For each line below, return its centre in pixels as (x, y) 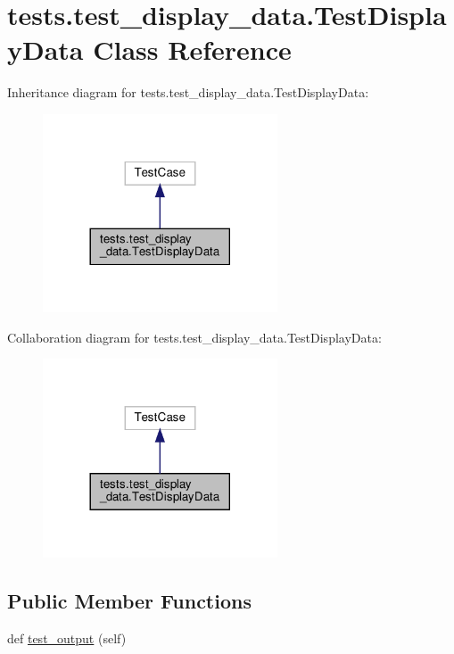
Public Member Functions (129, 600)
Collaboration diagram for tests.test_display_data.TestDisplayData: (194, 337)
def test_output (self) (67, 637)
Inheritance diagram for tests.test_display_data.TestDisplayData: (188, 92)
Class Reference (192, 50)
